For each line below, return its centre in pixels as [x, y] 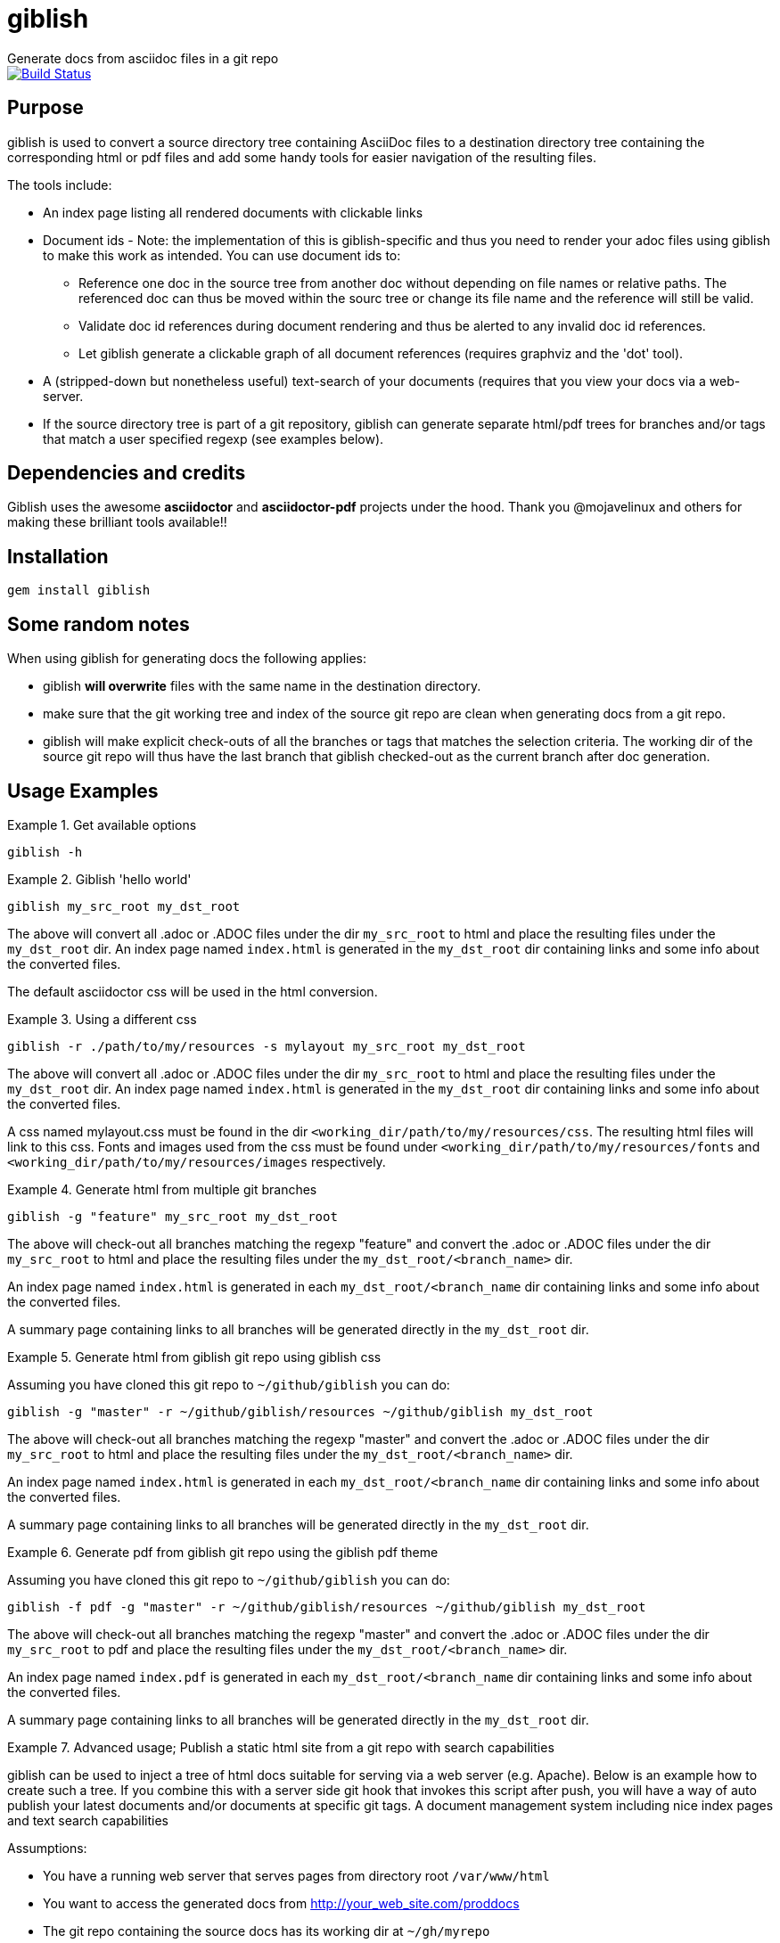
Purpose [45, 108]
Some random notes [99, 624]
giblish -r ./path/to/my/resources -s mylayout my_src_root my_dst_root [267, 1046]
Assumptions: [47, 1848]
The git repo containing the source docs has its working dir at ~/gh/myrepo [267, 1931]
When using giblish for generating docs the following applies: [187, 659]
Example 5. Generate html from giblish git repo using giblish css [194, 1357]
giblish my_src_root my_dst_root [124, 906]
